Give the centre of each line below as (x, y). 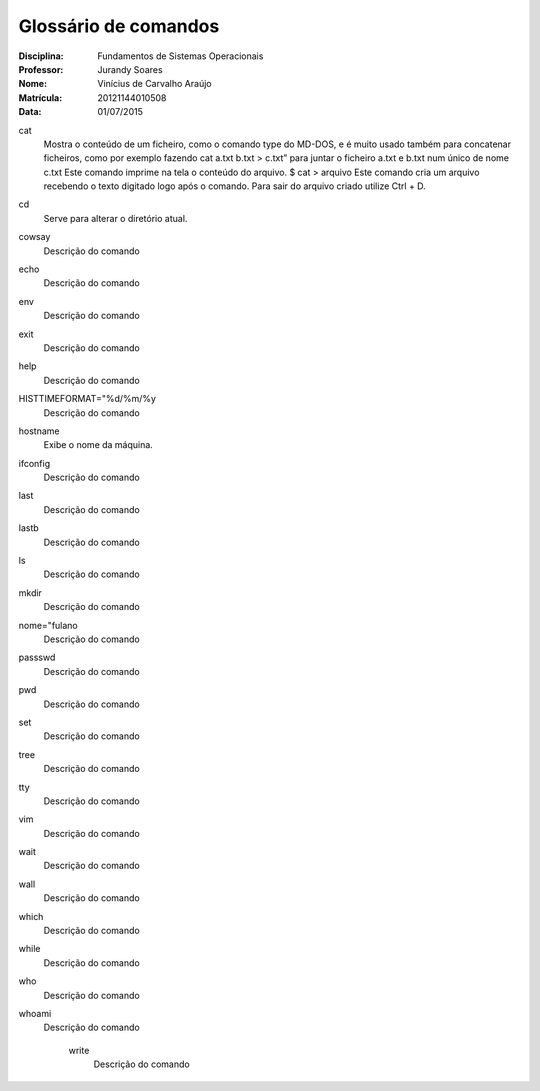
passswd (37, 657)
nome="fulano (48, 625)
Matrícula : (40, 97)
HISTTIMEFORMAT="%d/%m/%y (87, 399)
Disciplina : (41, 56)
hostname (39, 431)
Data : (30, 112)
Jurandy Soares (130, 69)
